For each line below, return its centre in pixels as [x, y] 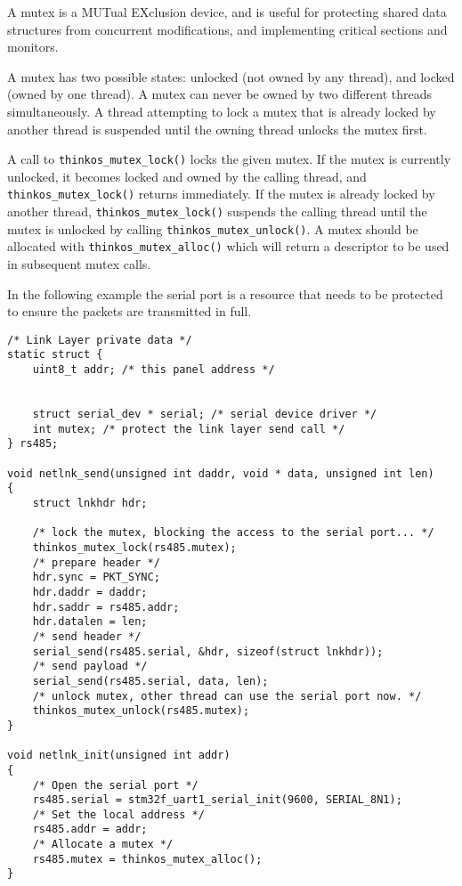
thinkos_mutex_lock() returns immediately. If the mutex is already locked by [221, 194]
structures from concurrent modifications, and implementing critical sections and [227, 29]
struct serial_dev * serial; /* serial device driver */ [205, 415]
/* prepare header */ [96, 562]
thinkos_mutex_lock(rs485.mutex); [134, 548]
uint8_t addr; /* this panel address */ [154, 370]
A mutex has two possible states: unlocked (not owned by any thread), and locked [231, 76]
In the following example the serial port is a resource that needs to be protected [225, 293]
